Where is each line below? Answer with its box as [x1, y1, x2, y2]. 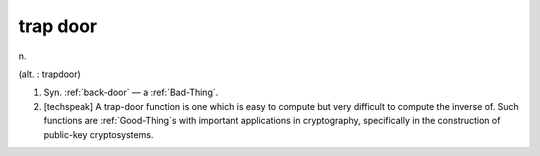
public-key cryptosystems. [43, 128, 154, 140]
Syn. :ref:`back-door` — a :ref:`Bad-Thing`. [43, 86, 219, 99]
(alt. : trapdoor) [18, 68, 82, 80]
